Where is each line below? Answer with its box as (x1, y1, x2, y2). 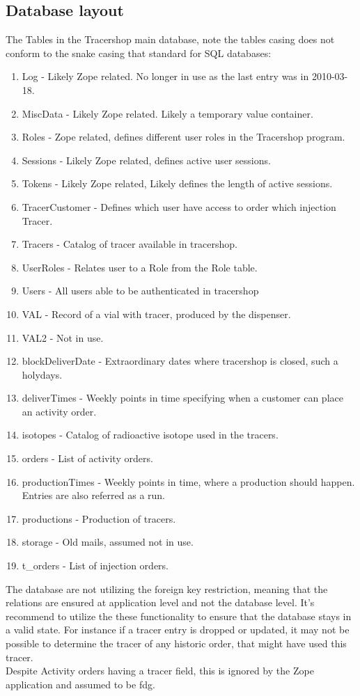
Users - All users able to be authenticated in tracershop (22, 283, 259, 298)
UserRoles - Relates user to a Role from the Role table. (22, 260, 258, 274)
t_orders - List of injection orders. (22, 558, 169, 573)
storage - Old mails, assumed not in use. (22, 535, 194, 549)
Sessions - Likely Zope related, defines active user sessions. (22, 152, 271, 167)
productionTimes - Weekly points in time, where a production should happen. (22, 474, 355, 489)
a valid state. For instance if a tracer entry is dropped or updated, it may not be (6, 622, 350, 637)
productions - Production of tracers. (22, 511, 176, 525)
